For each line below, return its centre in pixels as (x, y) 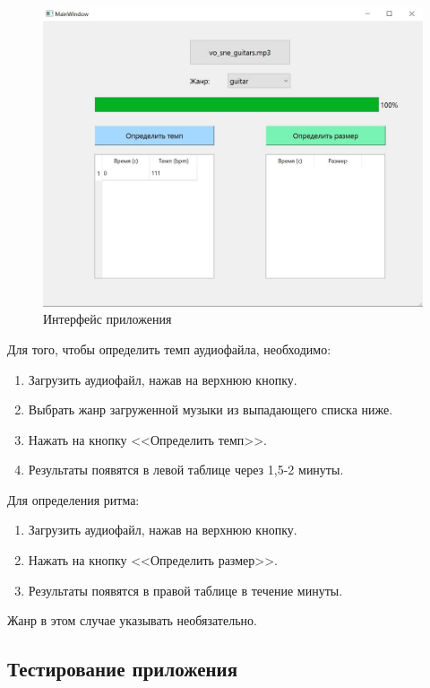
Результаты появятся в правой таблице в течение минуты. (185, 590)
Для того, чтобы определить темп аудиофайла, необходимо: (169, 348)
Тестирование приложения (123, 669)
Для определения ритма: (73, 499)
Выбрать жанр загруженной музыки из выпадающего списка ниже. (211, 409)
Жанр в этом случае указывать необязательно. (132, 620)
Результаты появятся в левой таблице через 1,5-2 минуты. (186, 470)
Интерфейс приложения (107, 319)
